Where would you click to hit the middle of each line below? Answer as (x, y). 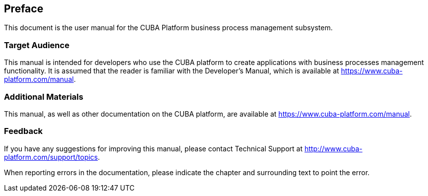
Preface (24, 9)
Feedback (24, 131)
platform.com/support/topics (51, 157)
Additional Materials (44, 97)
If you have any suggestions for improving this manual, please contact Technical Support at (153, 148)
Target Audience (37, 45)
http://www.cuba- (333, 148)
